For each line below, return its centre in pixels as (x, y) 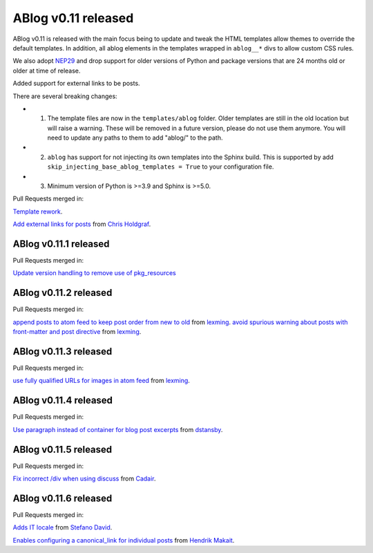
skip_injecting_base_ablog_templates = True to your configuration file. (161, 167)
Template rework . (38, 212)
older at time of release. (47, 71)
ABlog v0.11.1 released (61, 244)
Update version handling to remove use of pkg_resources (94, 273)
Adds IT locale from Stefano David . (63, 527)
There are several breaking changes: (65, 96)
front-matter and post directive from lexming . (77, 332)
